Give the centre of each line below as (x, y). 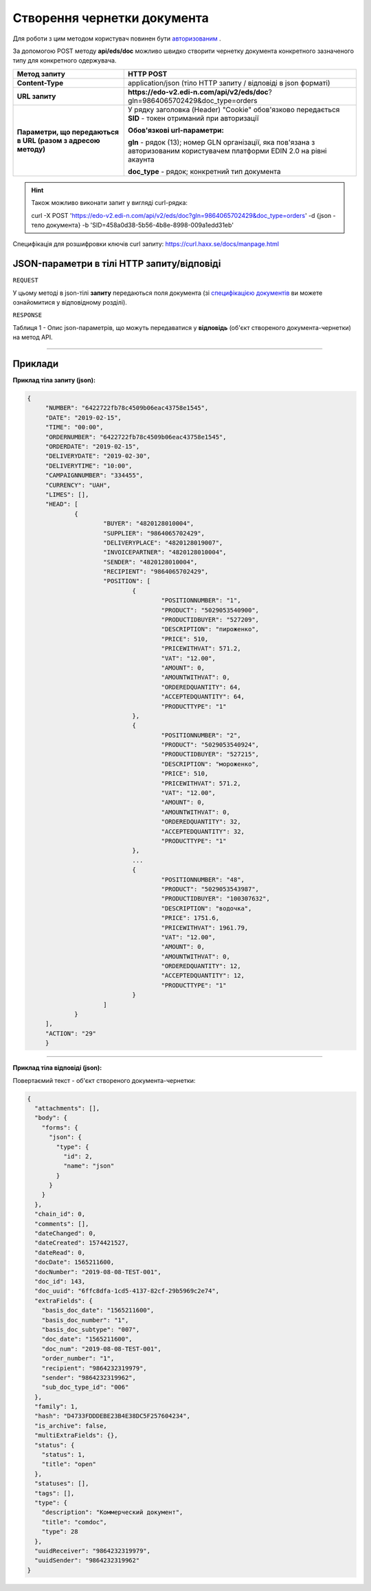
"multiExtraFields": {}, (76, 1436)
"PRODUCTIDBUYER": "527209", (210, 620)
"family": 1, (56, 1407)
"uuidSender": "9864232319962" (87, 1560)
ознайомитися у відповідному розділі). (70, 302)
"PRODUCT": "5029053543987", (210, 889)
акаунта (141, 160)
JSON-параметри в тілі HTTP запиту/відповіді (117, 264)
